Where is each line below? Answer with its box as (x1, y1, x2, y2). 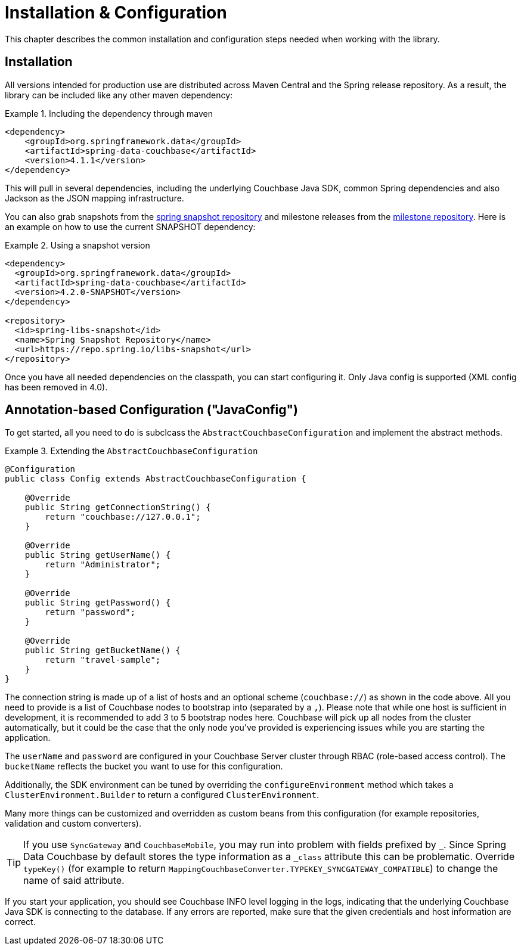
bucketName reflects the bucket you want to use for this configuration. (5, 761, 283, 772)
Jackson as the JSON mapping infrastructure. (5, 193, 184, 203)
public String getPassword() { (24, 598, 171, 608)
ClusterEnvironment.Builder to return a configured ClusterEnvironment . (5, 790, 320, 800)
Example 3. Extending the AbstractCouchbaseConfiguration (5, 446, 258, 457)
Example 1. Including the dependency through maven (5, 108, 213, 119)
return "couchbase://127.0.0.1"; (45, 512, 201, 522)
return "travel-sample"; (45, 655, 161, 665)
